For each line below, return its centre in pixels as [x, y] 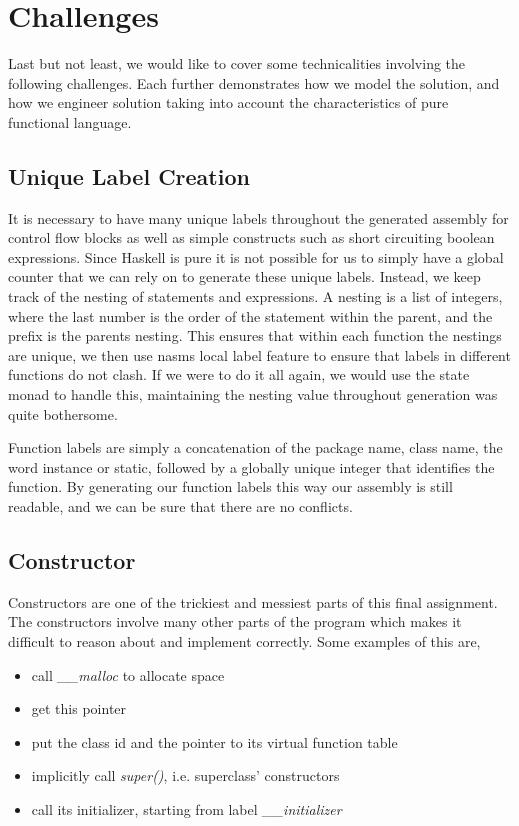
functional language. [70, 121]
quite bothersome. [63, 413]
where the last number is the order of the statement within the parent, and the [250, 315]
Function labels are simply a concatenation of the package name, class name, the [255, 447]
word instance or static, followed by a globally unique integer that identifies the [251, 466]
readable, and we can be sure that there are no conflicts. [180, 506]
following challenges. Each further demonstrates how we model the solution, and [254, 82]
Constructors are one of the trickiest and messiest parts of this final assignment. [253, 601]
